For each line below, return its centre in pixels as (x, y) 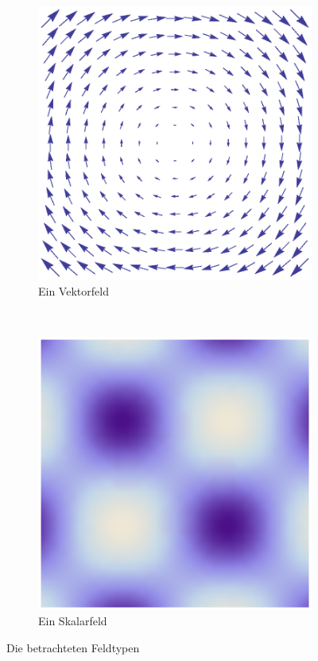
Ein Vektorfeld (74, 290)
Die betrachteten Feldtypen (73, 647)
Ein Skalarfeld (73, 621)
